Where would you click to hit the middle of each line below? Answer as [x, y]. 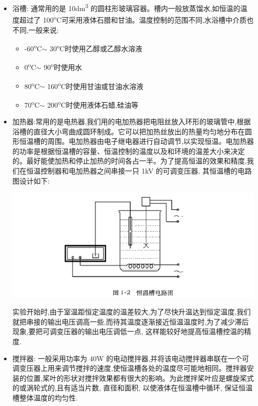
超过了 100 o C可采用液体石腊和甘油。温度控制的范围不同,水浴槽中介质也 [137, 19]
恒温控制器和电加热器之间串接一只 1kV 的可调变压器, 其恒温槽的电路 [139, 171]
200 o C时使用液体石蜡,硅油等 [93, 104]
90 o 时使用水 [63, 66]
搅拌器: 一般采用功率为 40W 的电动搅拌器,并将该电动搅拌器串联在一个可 [131, 358]
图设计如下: [31, 180]
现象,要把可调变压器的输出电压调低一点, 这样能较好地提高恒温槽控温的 [128, 331]
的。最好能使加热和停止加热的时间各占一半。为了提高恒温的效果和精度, [130, 161]
